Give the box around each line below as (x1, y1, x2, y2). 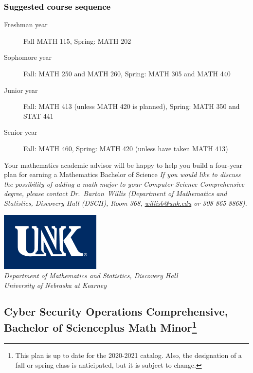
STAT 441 (23, 110, 54, 121)
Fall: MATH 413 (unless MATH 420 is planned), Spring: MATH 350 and (23, 101, 240, 111)
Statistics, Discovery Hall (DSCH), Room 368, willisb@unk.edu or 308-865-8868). (4, 197, 247, 208)
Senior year (4, 127, 37, 137)
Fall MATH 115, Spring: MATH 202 (23, 36, 131, 46)
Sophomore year (4, 52, 52, 62)
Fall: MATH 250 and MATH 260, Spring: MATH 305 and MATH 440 (23, 69, 231, 78)
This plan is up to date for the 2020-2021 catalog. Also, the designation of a (15, 350, 242, 360)
